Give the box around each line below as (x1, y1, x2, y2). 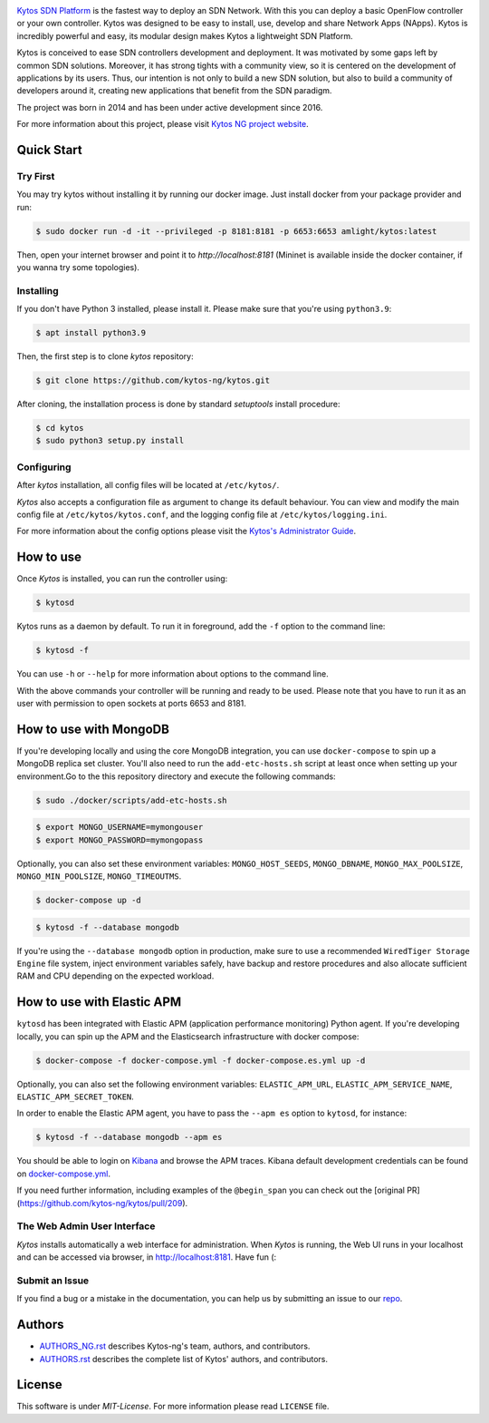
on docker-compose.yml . (16, 1168, 111, 1179)
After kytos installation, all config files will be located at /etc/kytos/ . (16, 480, 280, 491)
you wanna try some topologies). (16, 262, 140, 273)
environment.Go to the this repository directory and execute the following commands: (16, 771, 336, 782)
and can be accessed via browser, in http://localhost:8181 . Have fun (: (16, 1252, 277, 1262)
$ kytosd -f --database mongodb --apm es (35, 1132, 223, 1143)
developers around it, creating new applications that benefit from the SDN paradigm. (16, 85, 332, 96)
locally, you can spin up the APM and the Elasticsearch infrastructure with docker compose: (16, 1030, 360, 1042)
